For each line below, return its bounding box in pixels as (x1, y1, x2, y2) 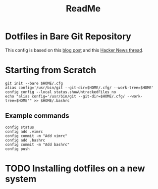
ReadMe (66, 3, 101, 14)
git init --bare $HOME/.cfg (5, 81, 63, 86)
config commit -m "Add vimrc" (5, 133, 68, 139)
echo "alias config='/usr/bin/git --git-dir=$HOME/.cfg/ (5, 94, 125, 99)
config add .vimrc (5, 129, 43, 134)
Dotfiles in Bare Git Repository (5, 31, 131, 42)
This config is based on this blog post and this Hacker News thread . (5, 47, 144, 53)
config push (5, 146, 30, 151)
